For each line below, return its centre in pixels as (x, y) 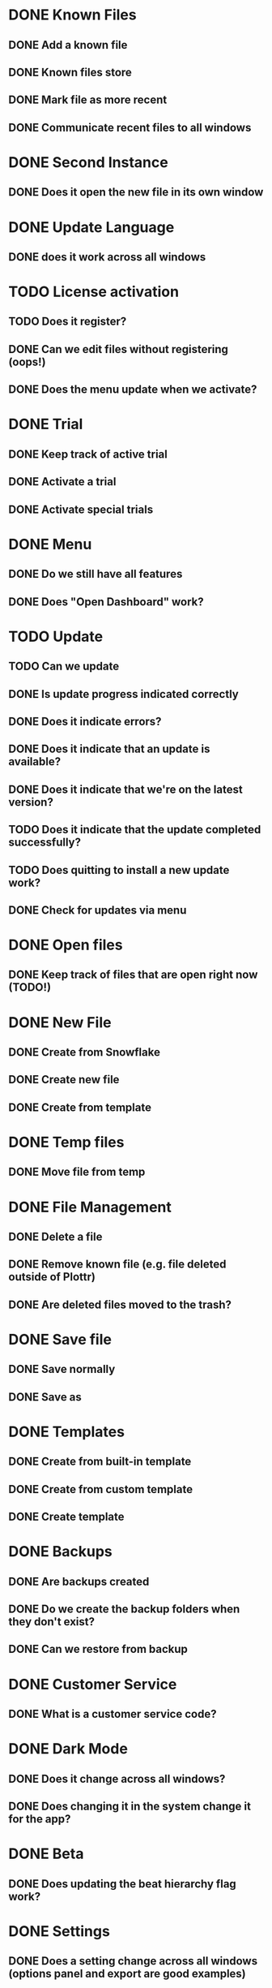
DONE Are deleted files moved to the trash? (120, 1304)
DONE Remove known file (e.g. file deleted (117, 1265)
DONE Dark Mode (68, 1749)
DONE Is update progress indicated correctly (123, 694)
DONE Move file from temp (77, 1172)
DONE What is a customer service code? (113, 1714)
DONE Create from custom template (100, 1489)
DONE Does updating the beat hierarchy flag (122, 1884)
